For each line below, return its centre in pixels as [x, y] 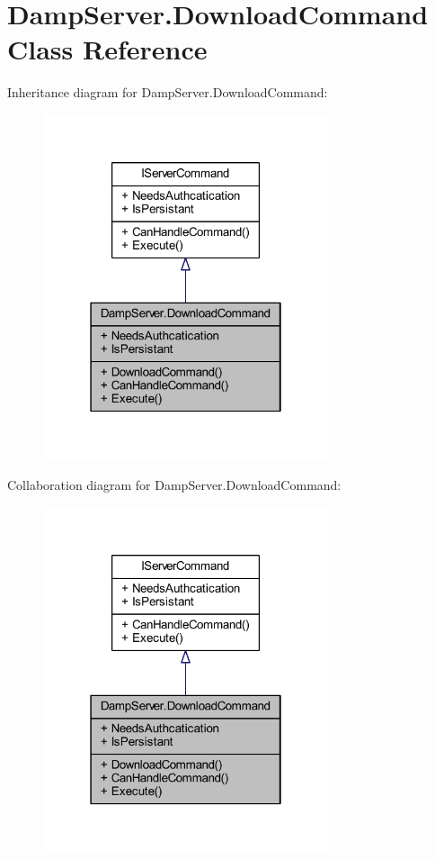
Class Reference [107, 49]
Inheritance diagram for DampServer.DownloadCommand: [168, 92]
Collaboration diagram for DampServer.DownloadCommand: [174, 485]
